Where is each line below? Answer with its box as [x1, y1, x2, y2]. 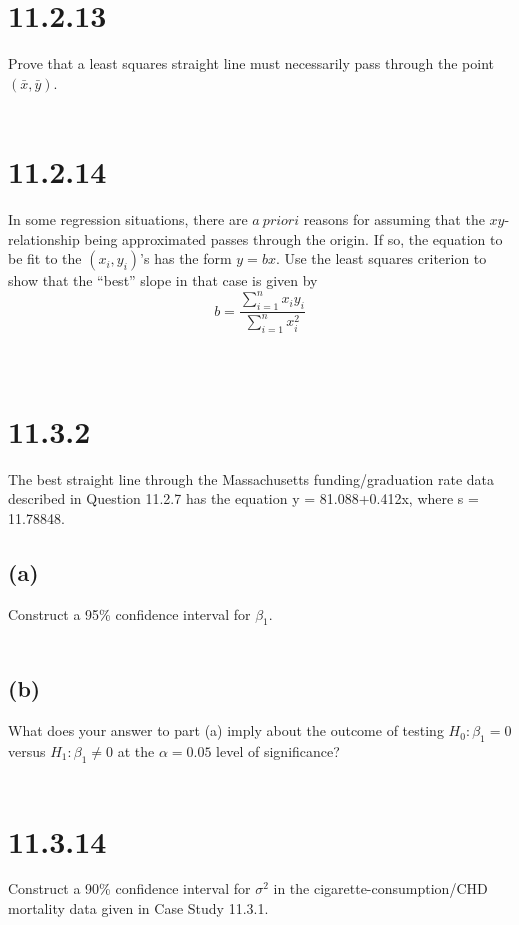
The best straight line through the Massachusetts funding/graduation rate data [8, 468, 494, 489]
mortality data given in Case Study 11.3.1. [8, 898, 269, 919]
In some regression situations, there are [8, 209, 248, 230]
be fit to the [8, 248, 82, 269]
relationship [8, 228, 80, 249]
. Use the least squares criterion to [275, 248, 487, 269]
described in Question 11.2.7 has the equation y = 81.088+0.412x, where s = [8, 488, 479, 509]
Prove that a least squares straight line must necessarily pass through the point [8, 53, 495, 74]
